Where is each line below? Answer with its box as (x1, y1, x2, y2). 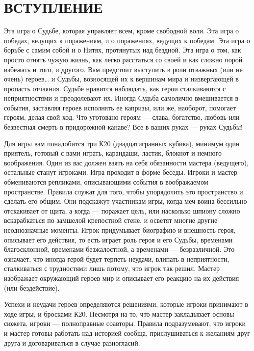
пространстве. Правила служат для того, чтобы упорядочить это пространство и (4, 186, 243, 196)
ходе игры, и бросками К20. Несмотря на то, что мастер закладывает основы (4, 308, 234, 319)
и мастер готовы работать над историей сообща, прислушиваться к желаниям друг (4, 327, 251, 338)
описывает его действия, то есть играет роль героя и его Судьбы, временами (4, 234, 233, 244)
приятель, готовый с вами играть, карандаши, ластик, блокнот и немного (4, 148, 222, 158)
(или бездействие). (4, 282, 60, 293)
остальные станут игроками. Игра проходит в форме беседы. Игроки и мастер (4, 167, 237, 177)
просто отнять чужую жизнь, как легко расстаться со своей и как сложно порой (4, 54, 243, 64)
